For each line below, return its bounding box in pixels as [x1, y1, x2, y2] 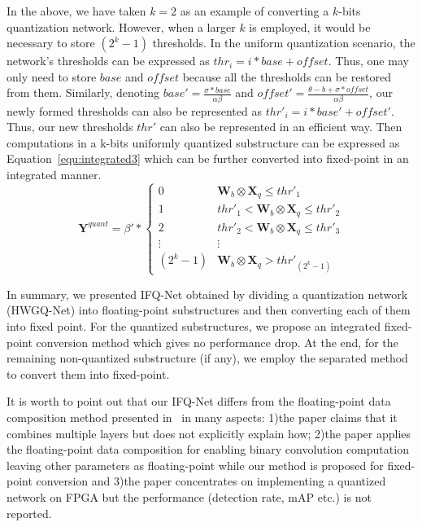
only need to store [7, 68, 97, 85]
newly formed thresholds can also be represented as [7, 102, 262, 119]
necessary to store [7, 34, 95, 51]
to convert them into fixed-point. [7, 365, 170, 382]
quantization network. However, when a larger [7, 18, 236, 35]
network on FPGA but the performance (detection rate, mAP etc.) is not [7, 489, 372, 505]
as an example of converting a [180, 2, 329, 19]
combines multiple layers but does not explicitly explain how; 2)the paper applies [7, 424, 411, 441]
